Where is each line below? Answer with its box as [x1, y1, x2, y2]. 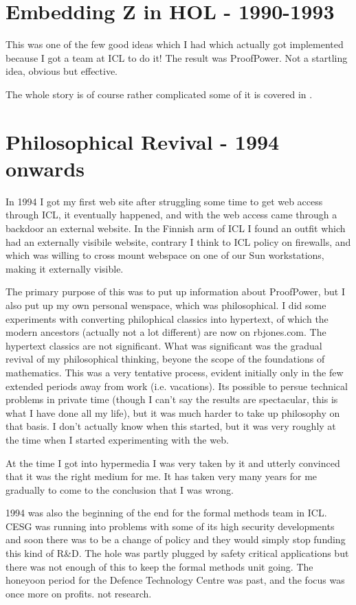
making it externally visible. [5, 261, 124, 275]
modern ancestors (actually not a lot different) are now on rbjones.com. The [5, 325, 326, 339]
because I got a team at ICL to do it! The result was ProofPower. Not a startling [5, 50, 348, 65]
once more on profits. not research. [5, 586, 152, 600]
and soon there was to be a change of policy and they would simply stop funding [5, 532, 346, 547]
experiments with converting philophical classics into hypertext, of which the [5, 311, 329, 326]
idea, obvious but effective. [5, 64, 118, 78]
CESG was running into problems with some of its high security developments [5, 518, 335, 533]
